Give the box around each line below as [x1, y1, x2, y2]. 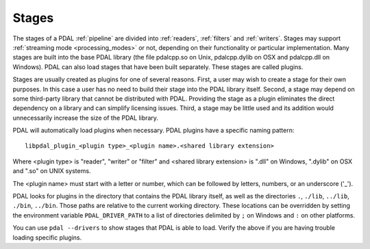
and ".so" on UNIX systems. [12, 167, 91, 175]
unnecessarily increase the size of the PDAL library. [12, 114, 159, 122]
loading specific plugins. [12, 233, 82, 241]
